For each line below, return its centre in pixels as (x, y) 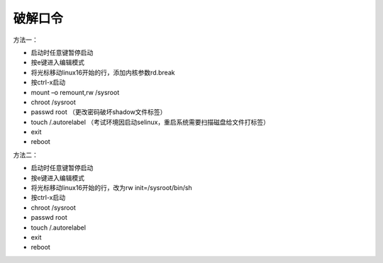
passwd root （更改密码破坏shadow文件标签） (99, 112)
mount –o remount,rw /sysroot (75, 92)
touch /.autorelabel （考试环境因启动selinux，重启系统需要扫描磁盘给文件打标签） (150, 122)
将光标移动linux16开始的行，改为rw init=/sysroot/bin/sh (112, 188)
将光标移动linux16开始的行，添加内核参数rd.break (103, 72)
